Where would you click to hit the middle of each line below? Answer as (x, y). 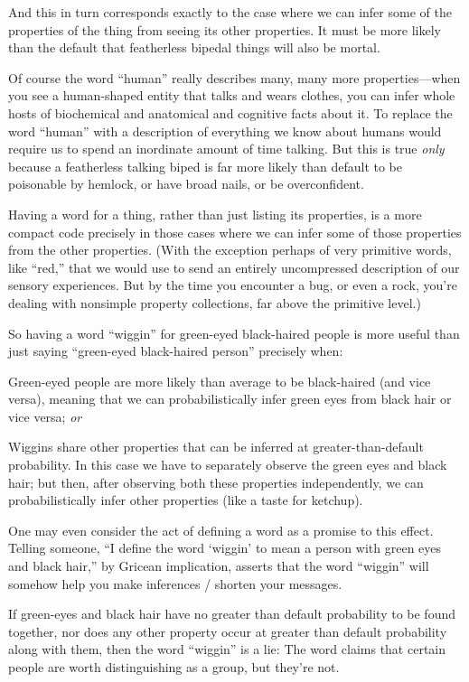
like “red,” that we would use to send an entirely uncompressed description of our (234, 267)
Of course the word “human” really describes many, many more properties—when (234, 77)
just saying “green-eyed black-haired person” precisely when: (176, 351)
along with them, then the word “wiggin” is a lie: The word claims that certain (227, 649)
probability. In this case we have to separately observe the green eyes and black (228, 465)
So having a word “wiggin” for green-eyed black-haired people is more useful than (234, 333)
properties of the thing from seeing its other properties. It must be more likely (225, 29)
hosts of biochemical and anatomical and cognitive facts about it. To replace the (230, 112)
